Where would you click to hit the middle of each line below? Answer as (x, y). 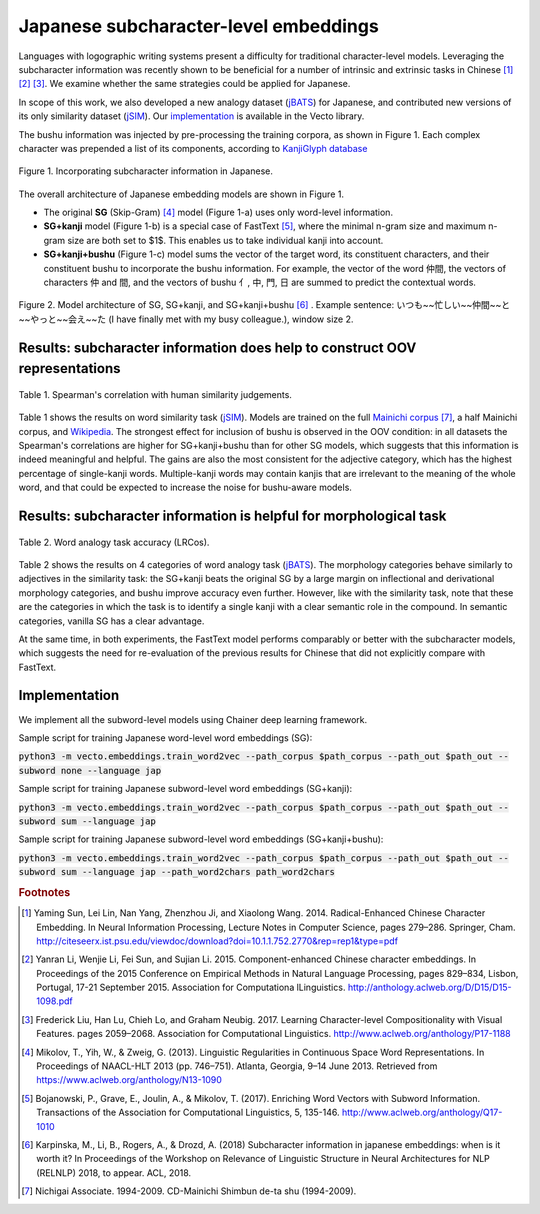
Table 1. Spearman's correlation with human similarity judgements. (155, 394)
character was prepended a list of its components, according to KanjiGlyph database (193, 148)
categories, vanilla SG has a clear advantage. (111, 621)
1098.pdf (55, 1001)
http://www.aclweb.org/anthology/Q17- (422, 1112)
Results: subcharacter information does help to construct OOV (217, 347)
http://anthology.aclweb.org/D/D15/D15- (429, 987)
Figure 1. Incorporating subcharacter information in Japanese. (146, 171)
